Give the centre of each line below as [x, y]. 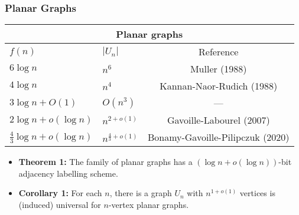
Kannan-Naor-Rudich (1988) [219, 86]
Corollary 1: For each [60, 193]
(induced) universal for [60, 204]
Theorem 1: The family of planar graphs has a [105, 162]
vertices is [257, 193]
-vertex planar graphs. [149, 204]
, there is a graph [141, 193]
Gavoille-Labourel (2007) [218, 120]
